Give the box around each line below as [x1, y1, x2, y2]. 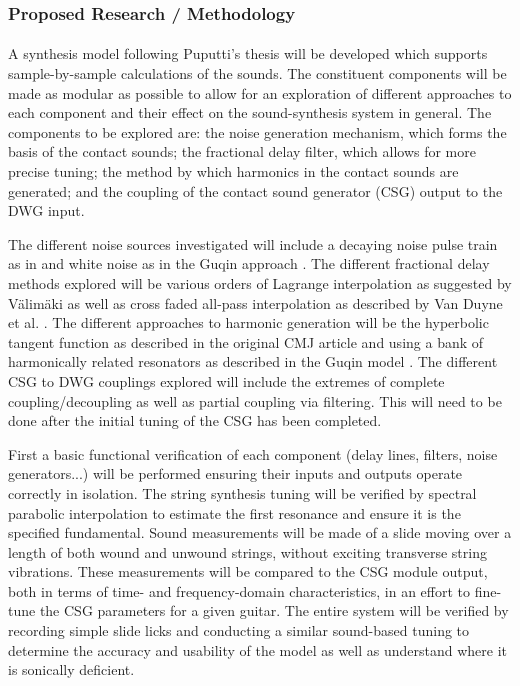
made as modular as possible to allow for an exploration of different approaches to [8, 82, 512, 103]
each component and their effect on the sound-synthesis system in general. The [8, 102, 492, 123]
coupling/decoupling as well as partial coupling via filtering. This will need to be [8, 390, 502, 411]
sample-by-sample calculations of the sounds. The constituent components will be [8, 63, 507, 84]
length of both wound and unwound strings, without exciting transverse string [8, 541, 487, 562]
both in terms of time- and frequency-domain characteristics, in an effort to [8, 580, 471, 601]
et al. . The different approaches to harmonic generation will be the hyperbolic [8, 312, 489, 333]
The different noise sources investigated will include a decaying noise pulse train [8, 233, 498, 254]
